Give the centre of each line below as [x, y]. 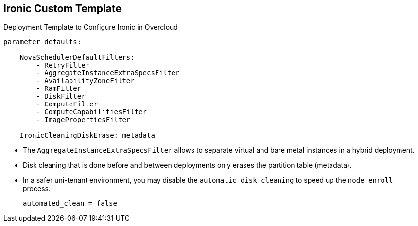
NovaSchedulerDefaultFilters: [77, 58]
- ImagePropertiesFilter [83, 120]
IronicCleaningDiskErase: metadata [87, 135]
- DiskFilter [61, 96]
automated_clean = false [70, 203]
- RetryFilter [63, 65]
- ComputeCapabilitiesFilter [92, 112]
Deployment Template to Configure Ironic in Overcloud [91, 27]
